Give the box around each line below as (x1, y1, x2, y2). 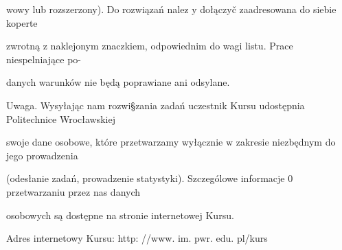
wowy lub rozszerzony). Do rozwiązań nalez (6, 2, 189, 16)
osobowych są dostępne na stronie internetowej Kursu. (6, 207, 234, 222)
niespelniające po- (6, 52, 81, 66)
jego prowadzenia (6, 148, 78, 162)
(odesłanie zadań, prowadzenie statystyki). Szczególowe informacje (6, 171, 285, 185)
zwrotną (6, 38, 41, 53)
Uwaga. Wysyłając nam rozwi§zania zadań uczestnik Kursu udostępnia (6, 98, 305, 112)
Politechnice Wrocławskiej (6, 111, 116, 126)
